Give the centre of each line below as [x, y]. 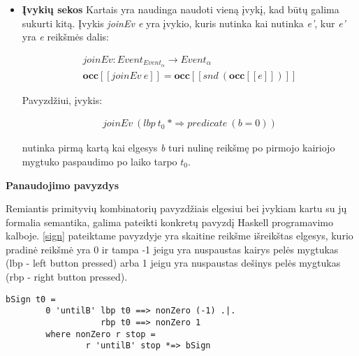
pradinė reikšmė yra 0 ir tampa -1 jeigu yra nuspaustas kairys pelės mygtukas [172, 249]
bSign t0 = [31, 299]
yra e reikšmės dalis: [65, 37]
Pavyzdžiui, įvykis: [62, 99]
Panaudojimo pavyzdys [63, 185]
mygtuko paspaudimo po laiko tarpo [100, 161]
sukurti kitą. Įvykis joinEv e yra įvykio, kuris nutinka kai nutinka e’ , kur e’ [184, 23]
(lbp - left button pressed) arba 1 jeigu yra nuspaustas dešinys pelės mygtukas [173, 263]
